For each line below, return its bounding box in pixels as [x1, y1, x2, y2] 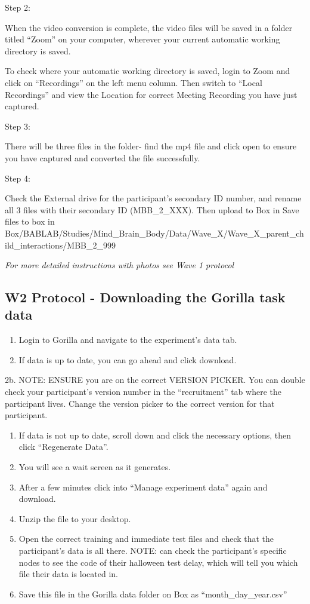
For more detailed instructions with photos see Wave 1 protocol [5, 259, 234, 271]
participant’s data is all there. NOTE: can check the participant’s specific [18, 544, 287, 556]
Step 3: [5, 119, 30, 132]
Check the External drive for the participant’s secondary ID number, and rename [5, 192, 302, 204]
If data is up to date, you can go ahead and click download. [18, 353, 237, 366]
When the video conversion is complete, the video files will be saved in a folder [5, 21, 293, 33]
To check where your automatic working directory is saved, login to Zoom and [5, 65, 290, 77]
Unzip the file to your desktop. [18, 512, 131, 525]
